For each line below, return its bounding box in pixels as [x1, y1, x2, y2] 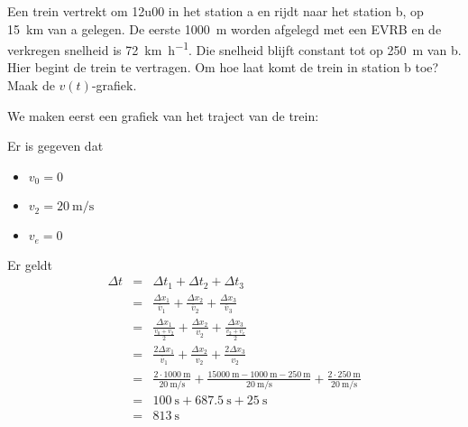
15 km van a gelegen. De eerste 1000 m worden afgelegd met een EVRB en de [7, 19, 442, 38]
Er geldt [7, 255, 53, 274]
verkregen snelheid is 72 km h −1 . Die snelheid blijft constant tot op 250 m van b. [7, 38, 462, 59]
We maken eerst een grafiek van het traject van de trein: [7, 106, 319, 125]
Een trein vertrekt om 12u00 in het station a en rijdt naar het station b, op [7, 2, 424, 20]
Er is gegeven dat [7, 136, 104, 155]
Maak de [7, 76, 55, 95]
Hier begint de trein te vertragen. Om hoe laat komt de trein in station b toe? [7, 58, 439, 77]
